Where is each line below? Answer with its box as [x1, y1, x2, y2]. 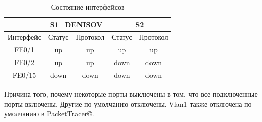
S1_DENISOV [50, 19, 103, 29]
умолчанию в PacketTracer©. [4, 108, 94, 119]
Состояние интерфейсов [51, 2, 125, 12]
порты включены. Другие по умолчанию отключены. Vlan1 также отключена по [4, 98, 252, 109]
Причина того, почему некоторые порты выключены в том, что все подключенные [4, 89, 258, 99]
